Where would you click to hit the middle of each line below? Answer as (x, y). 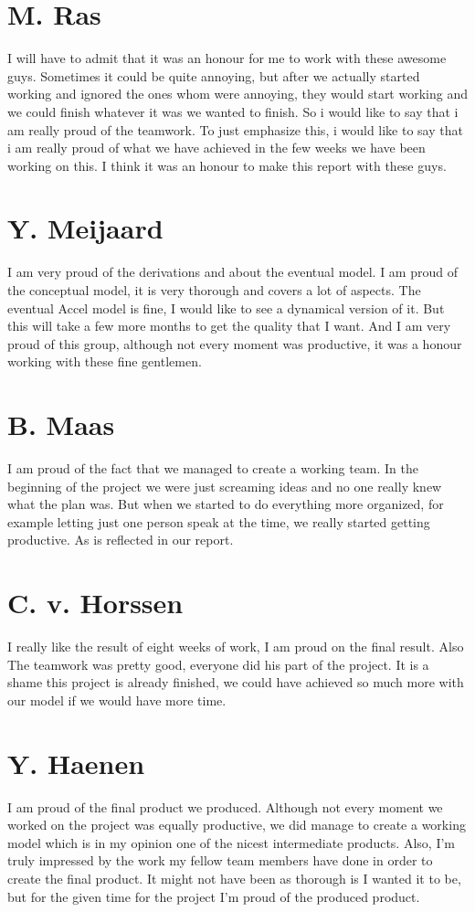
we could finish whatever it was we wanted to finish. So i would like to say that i (233, 111)
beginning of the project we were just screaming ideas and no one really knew (225, 486)
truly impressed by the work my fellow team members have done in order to (220, 860)
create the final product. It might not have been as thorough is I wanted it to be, (234, 879)
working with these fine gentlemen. (105, 361)
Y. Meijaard (85, 228)
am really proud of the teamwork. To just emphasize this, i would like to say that (235, 129)
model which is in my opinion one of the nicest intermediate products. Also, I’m (231, 842)
